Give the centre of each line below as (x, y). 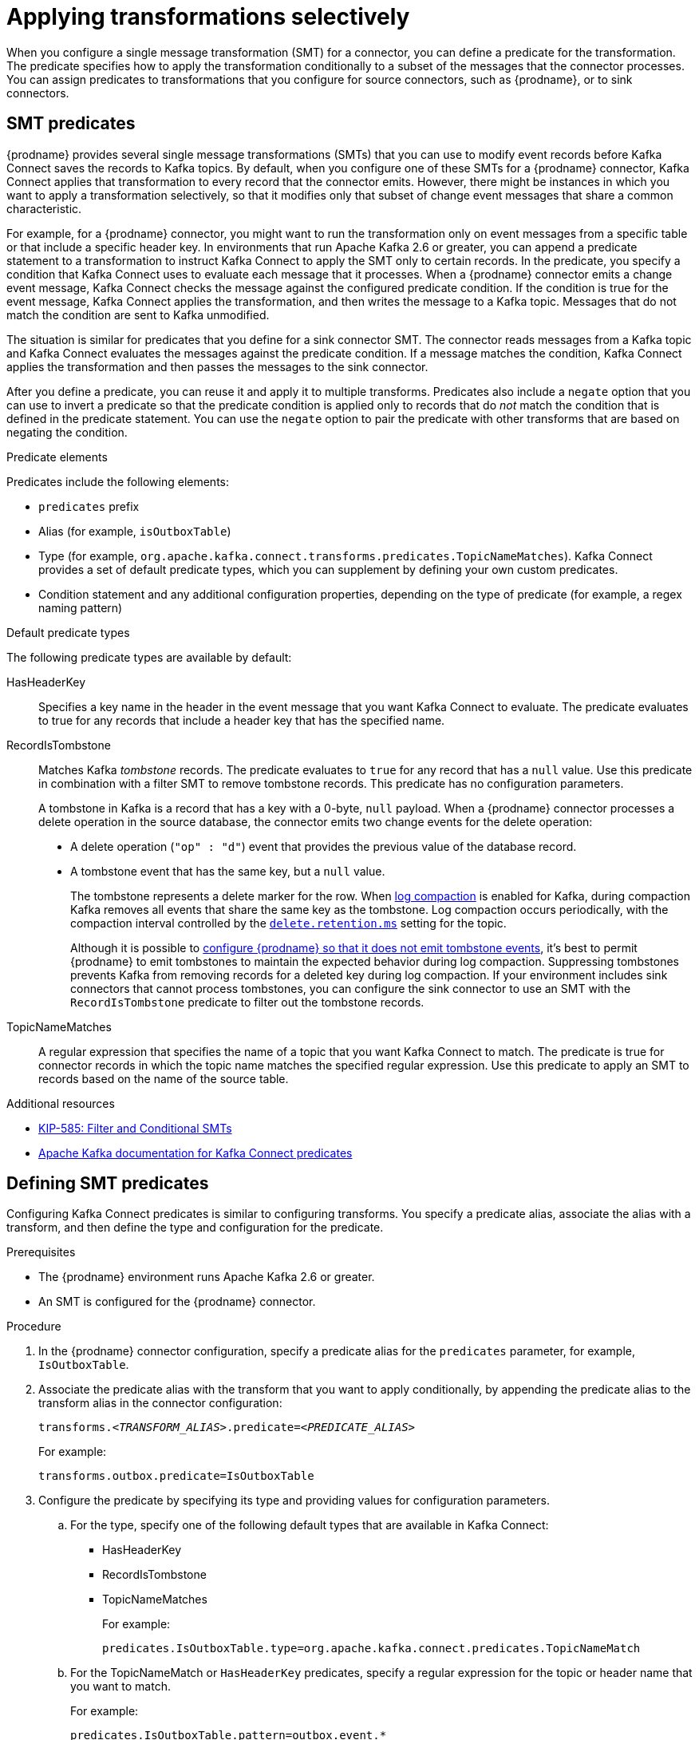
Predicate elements (57, 457)
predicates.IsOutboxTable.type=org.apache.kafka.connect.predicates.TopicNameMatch (371, 1649)
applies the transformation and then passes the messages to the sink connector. (217, 366)
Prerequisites (41, 1252)
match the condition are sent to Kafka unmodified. (138, 314)
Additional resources (61, 1103)
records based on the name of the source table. (164, 1078)
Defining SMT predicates (108, 1184)
